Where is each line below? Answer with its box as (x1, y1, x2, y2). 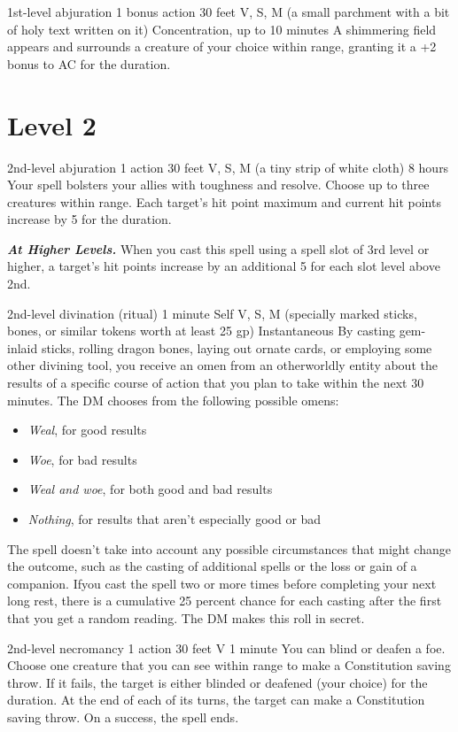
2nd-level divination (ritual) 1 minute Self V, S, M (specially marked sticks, (7, 304, 417, 322)
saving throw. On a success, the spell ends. (7, 707, 239, 726)
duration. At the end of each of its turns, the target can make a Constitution (7, 690, 425, 709)
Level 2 (7, 106, 97, 143)
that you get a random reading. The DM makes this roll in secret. (7, 608, 365, 627)
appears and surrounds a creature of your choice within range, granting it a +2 (7, 37, 437, 56)
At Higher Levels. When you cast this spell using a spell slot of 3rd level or (7, 239, 430, 258)
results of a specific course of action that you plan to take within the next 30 (7, 374, 424, 392)
